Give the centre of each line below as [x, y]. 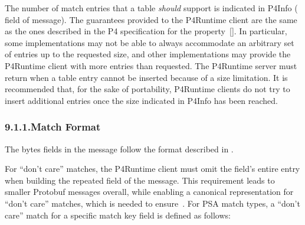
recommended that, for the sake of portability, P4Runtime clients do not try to [147, 89]
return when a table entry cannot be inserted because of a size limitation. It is [146, 77]
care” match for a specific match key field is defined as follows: [118, 215]
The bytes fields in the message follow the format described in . [119, 149]
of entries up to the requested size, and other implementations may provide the [148, 54]
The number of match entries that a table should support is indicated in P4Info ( [151, 8]
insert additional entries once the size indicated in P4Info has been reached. [142, 100]
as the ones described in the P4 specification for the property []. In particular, [146, 31]
